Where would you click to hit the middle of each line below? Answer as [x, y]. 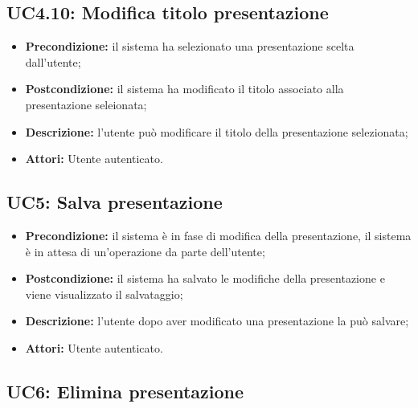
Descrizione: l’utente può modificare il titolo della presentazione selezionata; [217, 131]
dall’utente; [53, 61]
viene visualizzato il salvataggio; [104, 294]
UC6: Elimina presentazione [125, 391]
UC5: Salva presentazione [115, 202]
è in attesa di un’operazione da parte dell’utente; [145, 251]
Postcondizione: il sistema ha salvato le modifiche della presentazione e [205, 278]
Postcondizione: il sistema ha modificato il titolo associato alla [184, 89]
